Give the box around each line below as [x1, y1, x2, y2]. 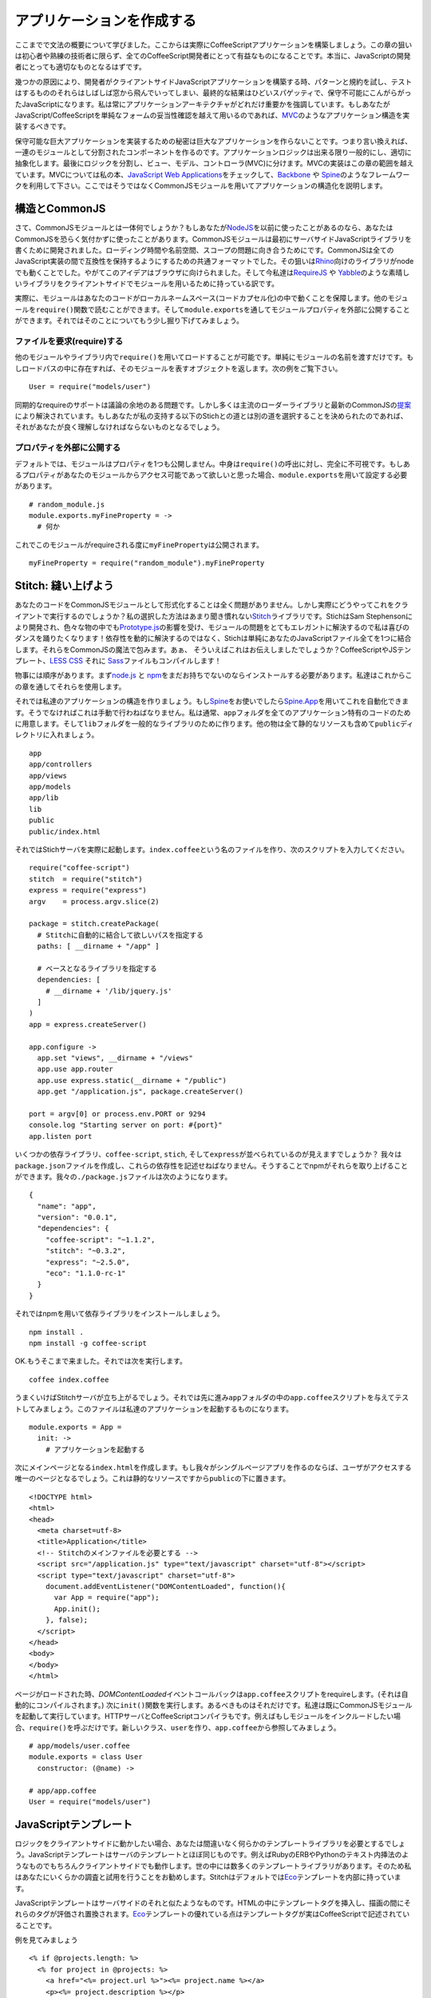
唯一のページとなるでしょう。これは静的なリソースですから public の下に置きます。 [14, 1474, 291, 1483]
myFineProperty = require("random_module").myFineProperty [29, 559, 265, 567]
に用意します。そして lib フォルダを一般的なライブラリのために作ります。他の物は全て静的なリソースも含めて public [14, 719, 401, 729]
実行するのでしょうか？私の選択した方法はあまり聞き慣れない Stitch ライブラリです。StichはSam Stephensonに [49, 611, 413, 621]
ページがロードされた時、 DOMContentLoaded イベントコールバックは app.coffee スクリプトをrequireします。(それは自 [14, 1689, 409, 1698]
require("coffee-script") [29, 863, 131, 873]
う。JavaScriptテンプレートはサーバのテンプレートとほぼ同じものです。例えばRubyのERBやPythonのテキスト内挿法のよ [14, 1850, 409, 1860]
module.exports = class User [29, 1753, 143, 1761]
